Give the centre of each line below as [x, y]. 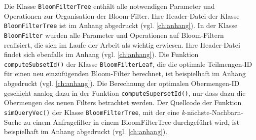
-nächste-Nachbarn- [214, 112]
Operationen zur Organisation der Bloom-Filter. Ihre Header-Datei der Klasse [122, 15]
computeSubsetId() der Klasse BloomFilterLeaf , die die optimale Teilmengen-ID [128, 64]
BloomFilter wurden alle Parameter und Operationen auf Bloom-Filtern [114, 35]
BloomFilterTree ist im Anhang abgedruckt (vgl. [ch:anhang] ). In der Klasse [121, 25]
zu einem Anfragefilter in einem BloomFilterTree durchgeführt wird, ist [132, 122]
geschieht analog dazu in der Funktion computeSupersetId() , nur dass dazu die [125, 93]
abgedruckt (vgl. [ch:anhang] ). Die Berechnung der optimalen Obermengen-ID [122, 83]
